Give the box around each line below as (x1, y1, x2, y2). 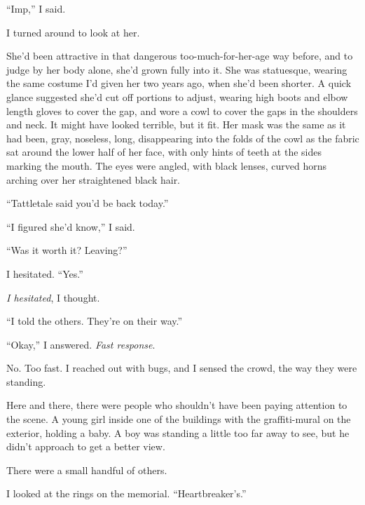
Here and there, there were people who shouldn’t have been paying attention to (6, 398, 347, 412)
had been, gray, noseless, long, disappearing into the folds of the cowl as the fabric (6, 130, 359, 145)
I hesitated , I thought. (6, 290, 100, 304)
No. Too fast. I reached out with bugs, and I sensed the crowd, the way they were (6, 361, 357, 375)
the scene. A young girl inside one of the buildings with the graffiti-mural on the (6, 412, 351, 426)
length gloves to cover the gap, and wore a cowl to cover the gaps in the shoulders (6, 103, 358, 118)
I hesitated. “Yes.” (6, 266, 83, 281)
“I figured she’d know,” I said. (6, 219, 135, 234)
